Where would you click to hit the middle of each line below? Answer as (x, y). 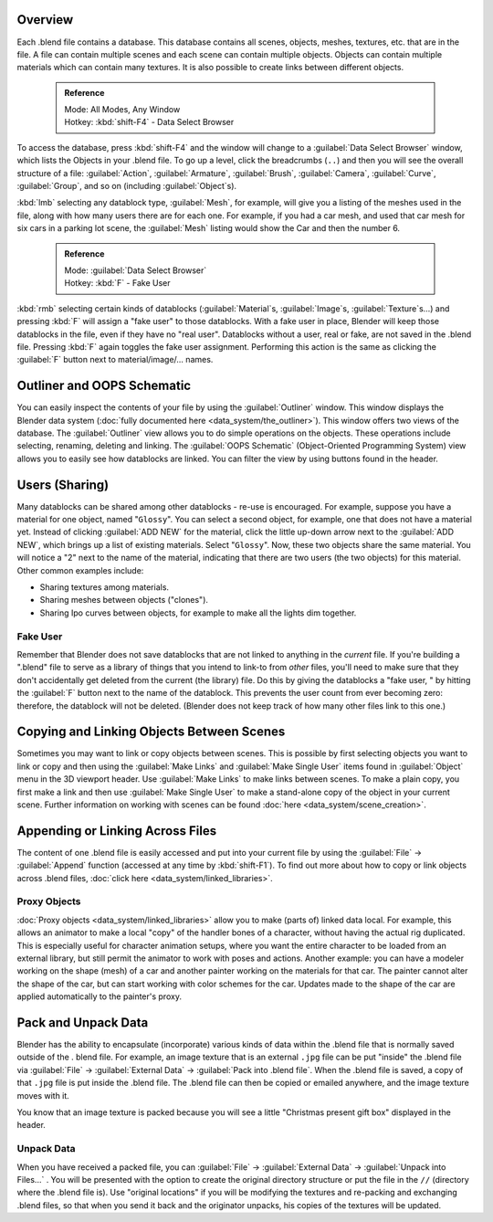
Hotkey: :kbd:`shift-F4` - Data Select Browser (149, 122)
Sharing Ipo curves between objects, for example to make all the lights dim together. (198, 613)
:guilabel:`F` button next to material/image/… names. (115, 360)
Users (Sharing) (63, 485)
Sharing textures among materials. (104, 587)
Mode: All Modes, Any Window (122, 110)
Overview (45, 20)
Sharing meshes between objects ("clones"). (124, 600)
